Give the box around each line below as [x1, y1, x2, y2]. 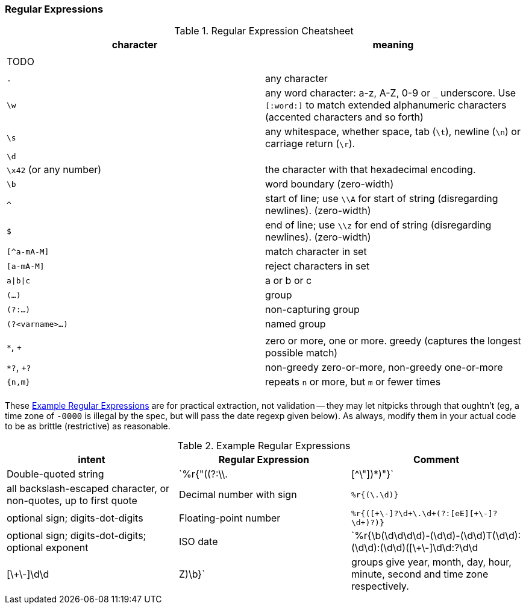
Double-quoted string [7, 468, 104, 481]
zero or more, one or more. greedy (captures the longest [265, 335, 521, 347]
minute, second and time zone [351, 568, 489, 581]
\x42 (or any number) [7, 163, 102, 176]
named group [265, 318, 326, 330]
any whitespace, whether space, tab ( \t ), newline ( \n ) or [265, 125, 521, 138]
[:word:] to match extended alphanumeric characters [265, 99, 507, 112]
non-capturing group [265, 303, 360, 316]
